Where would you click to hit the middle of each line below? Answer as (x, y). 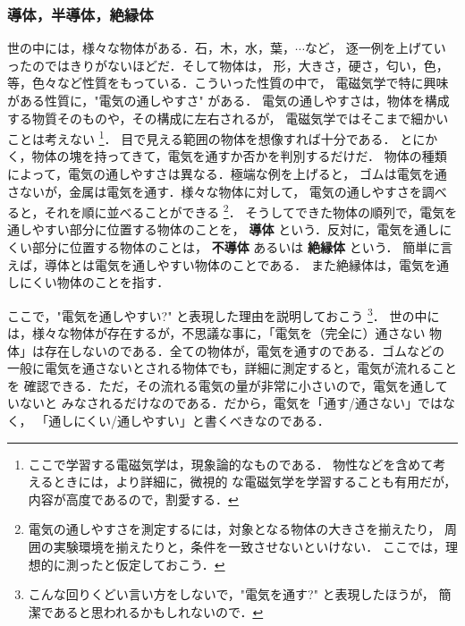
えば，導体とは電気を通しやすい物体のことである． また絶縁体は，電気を (222, 264)
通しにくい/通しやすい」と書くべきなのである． (189, 421)
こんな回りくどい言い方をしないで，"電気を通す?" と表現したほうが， (231, 594)
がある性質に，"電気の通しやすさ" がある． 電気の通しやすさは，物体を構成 (228, 100)
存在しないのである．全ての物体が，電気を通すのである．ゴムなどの (244, 350)
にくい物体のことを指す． (94, 282)
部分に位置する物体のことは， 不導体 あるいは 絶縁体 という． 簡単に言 (242, 247)
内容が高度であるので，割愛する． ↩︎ (133, 499)
